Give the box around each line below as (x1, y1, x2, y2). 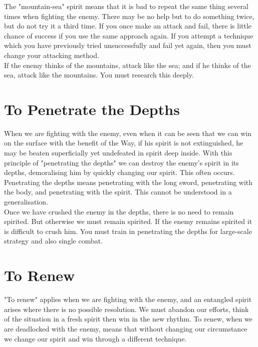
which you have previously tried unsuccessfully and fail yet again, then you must (4, 40, 251, 50)
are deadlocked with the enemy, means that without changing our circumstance (4, 323, 247, 333)
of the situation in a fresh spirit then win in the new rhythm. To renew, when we (4, 313, 252, 324)
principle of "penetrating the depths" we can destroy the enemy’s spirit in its (4, 157, 239, 167)
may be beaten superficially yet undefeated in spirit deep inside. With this (4, 147, 232, 158)
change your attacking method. (4, 49, 99, 60)
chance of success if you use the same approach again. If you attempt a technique (4, 30, 253, 40)
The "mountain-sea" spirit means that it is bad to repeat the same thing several (4, 1, 248, 11)
